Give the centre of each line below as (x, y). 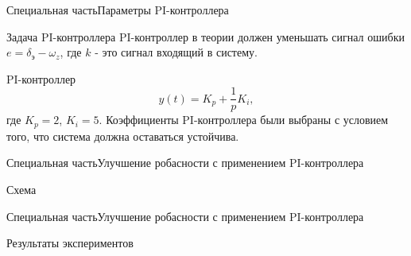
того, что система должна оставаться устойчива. (123, 136)
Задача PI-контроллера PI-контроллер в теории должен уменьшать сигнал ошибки (205, 36)
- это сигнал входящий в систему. (176, 52)
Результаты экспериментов (70, 243)
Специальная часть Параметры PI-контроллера (118, 10)
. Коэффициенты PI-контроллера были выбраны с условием (244, 120)
